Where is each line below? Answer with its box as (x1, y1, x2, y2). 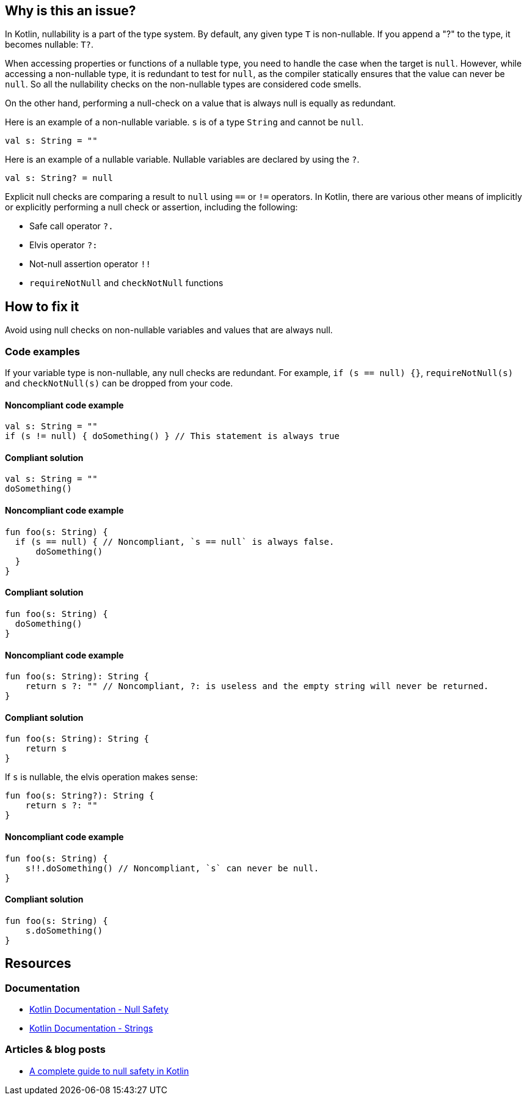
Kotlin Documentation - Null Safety (29, 1003, 169, 1014)
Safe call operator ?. (29, 221, 114, 232)
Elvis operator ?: (29, 240, 98, 251)
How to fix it (5, 298, 79, 314)
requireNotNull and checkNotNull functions (29, 278, 224, 289)
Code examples (5, 345, 81, 358)
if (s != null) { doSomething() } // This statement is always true (5, 431, 340, 441)
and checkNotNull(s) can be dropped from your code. (5, 378, 233, 389)
